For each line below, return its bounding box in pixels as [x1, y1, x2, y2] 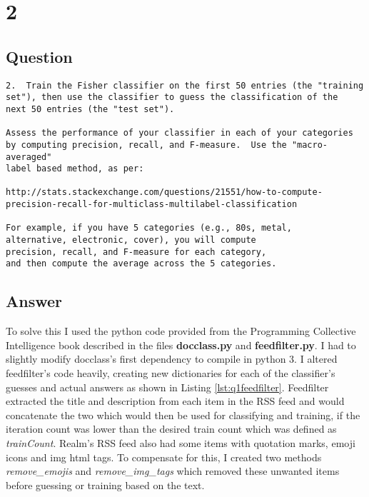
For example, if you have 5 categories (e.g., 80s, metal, [6, 223, 292, 234]
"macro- [291, 139, 328, 150]
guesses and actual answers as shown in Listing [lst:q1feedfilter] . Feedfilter [6, 379, 329, 394]
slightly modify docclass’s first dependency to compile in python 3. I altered [6, 351, 338, 366]
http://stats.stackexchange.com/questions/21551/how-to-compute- [6, 187, 323, 198]
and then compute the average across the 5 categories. [6, 258, 277, 269]
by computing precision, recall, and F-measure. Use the [6, 139, 287, 150]
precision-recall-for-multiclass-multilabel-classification [6, 199, 298, 210]
